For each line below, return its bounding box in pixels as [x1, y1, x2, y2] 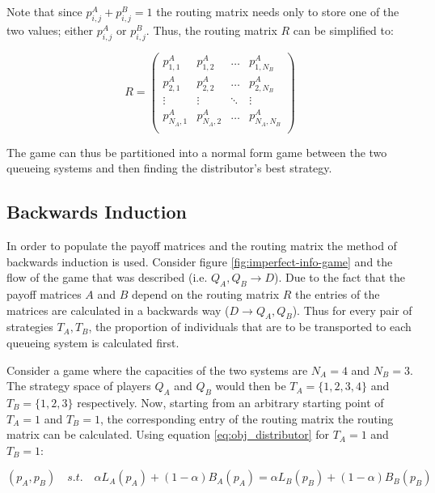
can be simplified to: [293, 21, 394, 38]
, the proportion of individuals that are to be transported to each [88, 318, 412, 335]
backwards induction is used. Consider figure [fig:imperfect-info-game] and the [6, 253, 393, 270]
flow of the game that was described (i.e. [6, 269, 208, 286]
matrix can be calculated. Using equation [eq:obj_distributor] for [6, 426, 329, 443]
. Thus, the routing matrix [146, 21, 277, 38]
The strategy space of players [6, 377, 151, 394]
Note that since [6, 3, 82, 19]
